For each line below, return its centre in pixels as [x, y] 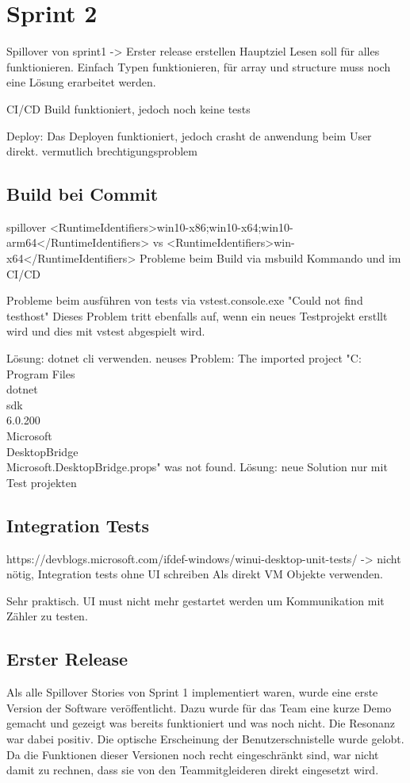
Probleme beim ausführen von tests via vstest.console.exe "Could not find [185, 300]
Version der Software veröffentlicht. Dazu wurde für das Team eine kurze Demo [199, 707]
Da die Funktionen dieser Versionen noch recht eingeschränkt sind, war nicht [193, 754]
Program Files [41, 373]
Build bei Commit [82, 194]
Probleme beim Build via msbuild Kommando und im [270, 258]
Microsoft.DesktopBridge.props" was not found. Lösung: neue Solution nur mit [197, 467]
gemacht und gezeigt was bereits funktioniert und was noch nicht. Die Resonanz [201, 723]
